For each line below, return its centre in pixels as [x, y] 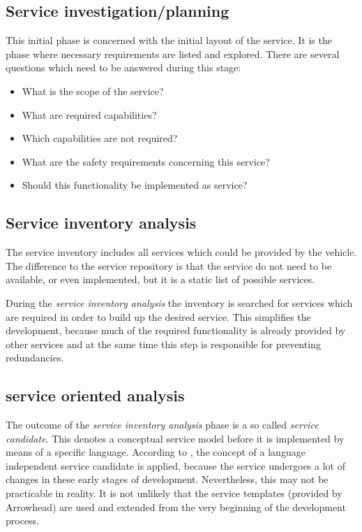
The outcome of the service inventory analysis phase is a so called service [162, 425]
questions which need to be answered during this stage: [123, 67]
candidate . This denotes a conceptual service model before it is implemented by [175, 438]
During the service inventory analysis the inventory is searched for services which [179, 302]
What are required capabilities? [89, 114]
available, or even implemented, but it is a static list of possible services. [160, 279]
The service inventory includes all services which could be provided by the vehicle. [181, 252]
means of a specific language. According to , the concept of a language [156, 452]
